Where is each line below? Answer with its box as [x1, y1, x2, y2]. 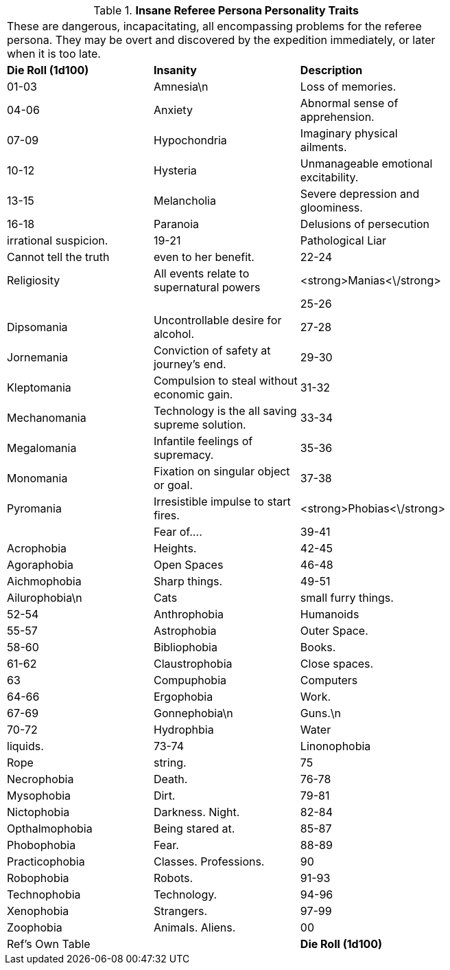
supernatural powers [153, 280, 261, 294]
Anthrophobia [153, 607, 224, 621]
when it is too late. [7, 47, 101, 60]
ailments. [300, 140, 347, 154]
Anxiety [153, 103, 193, 117]
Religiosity [7, 273, 60, 287]
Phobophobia [7, 838, 76, 852]
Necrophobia [7, 772, 74, 786]
